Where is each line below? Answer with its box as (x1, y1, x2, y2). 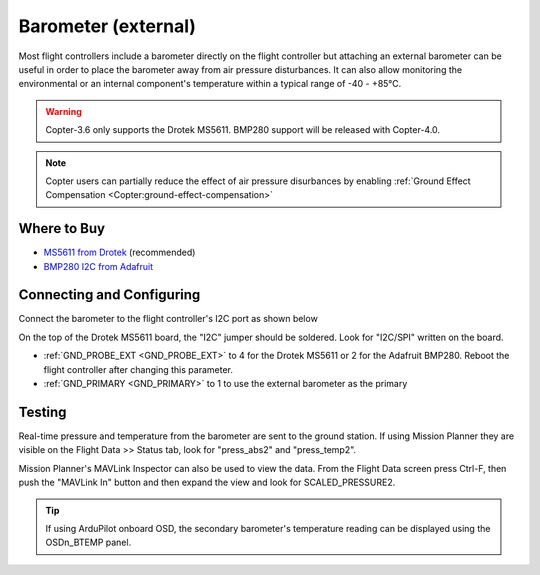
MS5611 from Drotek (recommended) (43, 246, 196, 259)
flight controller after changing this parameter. (43, 363, 234, 375)
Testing (18, 403, 67, 420)
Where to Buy (18, 220, 105, 237)
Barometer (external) (18, 15, 197, 37)
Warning (45, 105, 82, 117)
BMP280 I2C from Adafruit (43, 260, 154, 272)
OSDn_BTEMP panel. (45, 536, 132, 549)
